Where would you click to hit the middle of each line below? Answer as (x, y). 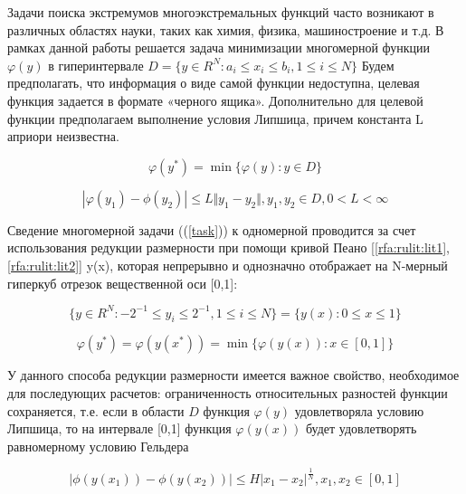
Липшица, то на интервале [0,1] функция (119, 428)
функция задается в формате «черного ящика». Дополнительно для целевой (215, 100)
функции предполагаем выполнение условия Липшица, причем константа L (215, 118)
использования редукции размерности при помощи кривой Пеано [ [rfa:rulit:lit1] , (228, 247)
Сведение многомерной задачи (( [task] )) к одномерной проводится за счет (212, 229)
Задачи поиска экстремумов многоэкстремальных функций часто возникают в (221, 12)
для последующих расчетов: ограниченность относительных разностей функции (228, 393)
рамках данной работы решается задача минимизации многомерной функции (219, 47)
